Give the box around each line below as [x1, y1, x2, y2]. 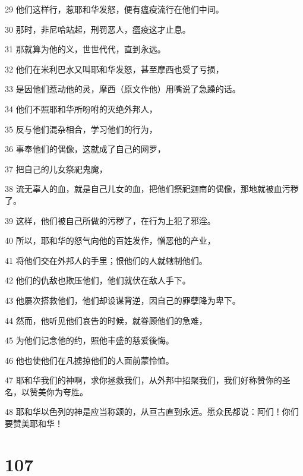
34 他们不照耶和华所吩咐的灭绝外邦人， [5, 102, 157, 115]
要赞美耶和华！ [5, 417, 63, 430]
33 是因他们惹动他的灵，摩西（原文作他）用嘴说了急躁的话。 [5, 83, 241, 95]
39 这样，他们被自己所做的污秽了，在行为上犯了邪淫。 [5, 214, 216, 226]
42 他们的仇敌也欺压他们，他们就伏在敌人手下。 [5, 274, 191, 286]
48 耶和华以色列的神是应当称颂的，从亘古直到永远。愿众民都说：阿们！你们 [5, 405, 299, 418]
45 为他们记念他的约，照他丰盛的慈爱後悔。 [5, 334, 174, 346]
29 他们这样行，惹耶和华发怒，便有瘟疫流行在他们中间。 [5, 3, 224, 15]
